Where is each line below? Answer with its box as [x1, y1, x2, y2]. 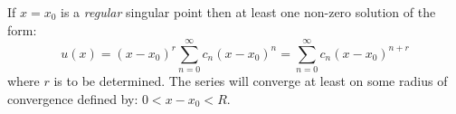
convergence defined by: [7, 89, 138, 108]
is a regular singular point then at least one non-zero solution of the [61, 3, 436, 21]
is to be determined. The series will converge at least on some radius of [53, 71, 448, 90]
